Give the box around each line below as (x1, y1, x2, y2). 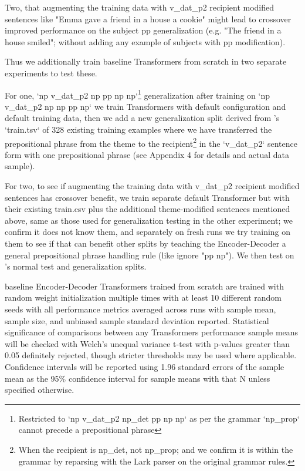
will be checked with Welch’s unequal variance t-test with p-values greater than (5, 337, 290, 349)
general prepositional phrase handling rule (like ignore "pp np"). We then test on (5, 248, 294, 261)
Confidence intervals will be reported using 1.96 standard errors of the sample (5, 360, 284, 372)
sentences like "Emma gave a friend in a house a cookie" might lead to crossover (5, 12, 292, 25)
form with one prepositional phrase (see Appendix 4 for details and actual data (5, 148, 290, 160)
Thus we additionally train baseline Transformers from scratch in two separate (5, 55, 287, 68)
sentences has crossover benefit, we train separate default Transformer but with (5, 191, 290, 203)
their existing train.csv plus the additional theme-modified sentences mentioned (5, 203, 290, 215)
